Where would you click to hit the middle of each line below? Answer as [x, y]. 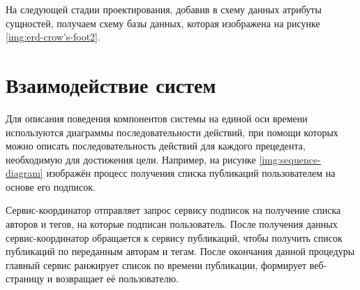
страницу [25, 278]
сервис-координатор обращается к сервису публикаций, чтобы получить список [174, 237]
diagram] [24, 173]
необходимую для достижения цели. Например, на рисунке [131, 159]
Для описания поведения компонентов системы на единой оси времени [157, 118]
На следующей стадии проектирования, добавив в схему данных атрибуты [164, 9]
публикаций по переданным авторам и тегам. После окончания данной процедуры [180, 251]
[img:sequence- [290, 159]
